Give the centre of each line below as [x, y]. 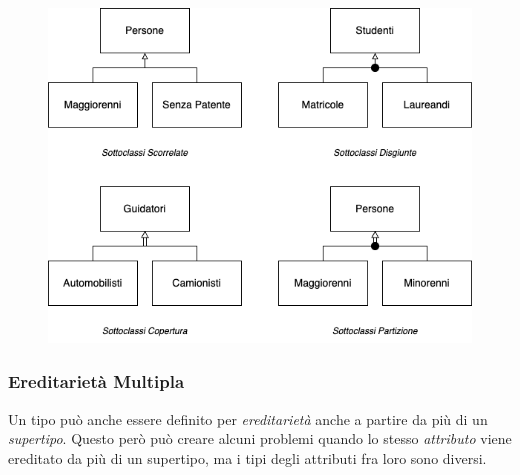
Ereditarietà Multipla [96, 381]
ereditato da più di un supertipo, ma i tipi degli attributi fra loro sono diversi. [247, 457]
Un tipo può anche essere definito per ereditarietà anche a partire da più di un [248, 418]
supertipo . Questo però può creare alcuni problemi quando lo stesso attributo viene [260, 438]
